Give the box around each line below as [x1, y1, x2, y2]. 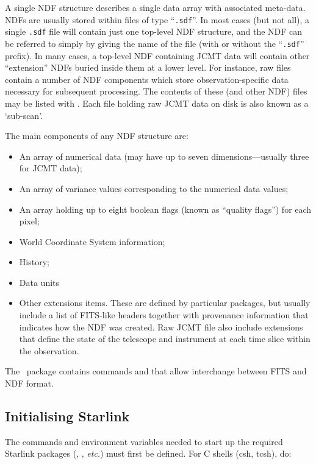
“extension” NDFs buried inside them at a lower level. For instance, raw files [5, 61, 291, 74]
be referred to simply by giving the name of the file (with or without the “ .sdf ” [5, 37, 304, 49]
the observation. [19, 344, 79, 357]
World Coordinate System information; [19, 235, 165, 248]
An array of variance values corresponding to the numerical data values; [19, 182, 289, 195]
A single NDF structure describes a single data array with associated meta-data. [5, 1, 306, 13]
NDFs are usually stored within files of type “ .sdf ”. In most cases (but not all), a [5, 13, 310, 26]
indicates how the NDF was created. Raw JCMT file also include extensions [19, 320, 303, 333]
